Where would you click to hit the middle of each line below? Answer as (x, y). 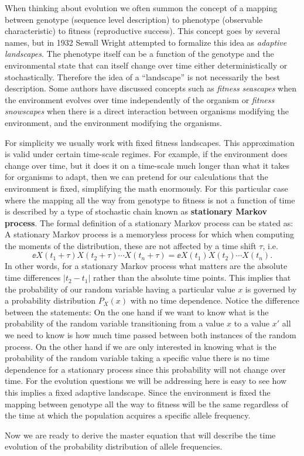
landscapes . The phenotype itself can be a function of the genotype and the (139, 54)
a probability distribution (50, 300)
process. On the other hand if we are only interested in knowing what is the (141, 346)
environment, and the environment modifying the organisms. (113, 122)
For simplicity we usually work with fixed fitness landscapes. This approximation (150, 142)
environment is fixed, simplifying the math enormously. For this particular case (146, 188)
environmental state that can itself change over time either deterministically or (146, 65)
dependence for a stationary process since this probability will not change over (145, 369)
